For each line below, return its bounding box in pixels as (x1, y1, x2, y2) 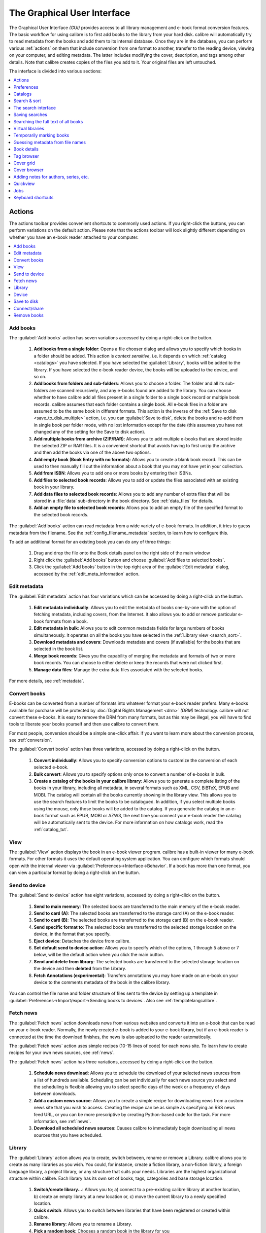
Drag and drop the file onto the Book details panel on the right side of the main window (33, 550, 210, 556)
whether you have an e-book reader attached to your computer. (9, 234, 139, 240)
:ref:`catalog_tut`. (33, 826, 69, 832)
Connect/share (13, 305, 44, 311)
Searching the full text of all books (13, 118, 83, 124)
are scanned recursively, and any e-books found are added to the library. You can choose (49, 387, 232, 393)
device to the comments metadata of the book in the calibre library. (33, 979, 170, 985)
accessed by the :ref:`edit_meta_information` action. (33, 571, 140, 577)
